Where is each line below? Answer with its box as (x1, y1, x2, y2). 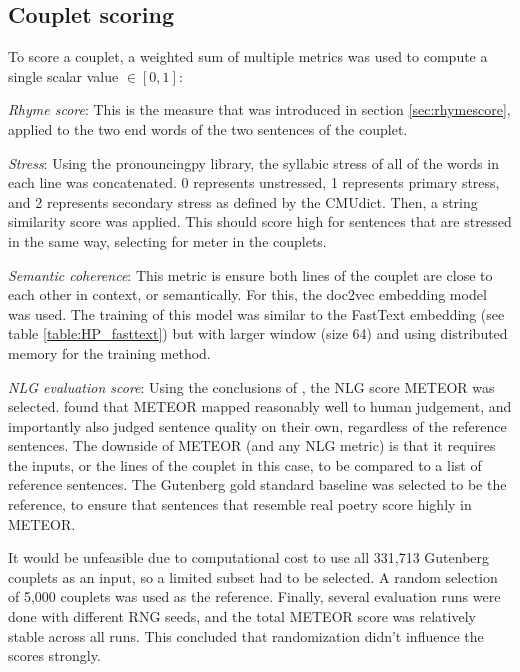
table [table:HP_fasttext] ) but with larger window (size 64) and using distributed (8, 323, 508, 344)
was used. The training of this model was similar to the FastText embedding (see (8, 303, 505, 324)
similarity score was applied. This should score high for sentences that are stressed (8, 211, 512, 232)
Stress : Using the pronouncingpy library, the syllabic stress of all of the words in (8, 152, 499, 173)
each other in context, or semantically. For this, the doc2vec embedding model (8, 284, 487, 305)
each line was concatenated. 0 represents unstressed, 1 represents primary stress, (8, 172, 500, 193)
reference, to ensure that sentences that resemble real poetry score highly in (8, 494, 472, 515)
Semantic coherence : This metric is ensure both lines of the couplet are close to (8, 264, 493, 285)
